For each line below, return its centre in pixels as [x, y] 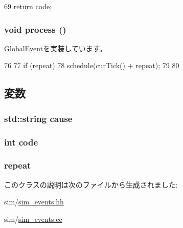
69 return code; [28, 6]
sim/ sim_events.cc [33, 219]
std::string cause [38, 118]
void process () [35, 29]
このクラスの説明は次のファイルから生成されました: [91, 184]
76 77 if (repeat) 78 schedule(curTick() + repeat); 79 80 [92, 65]
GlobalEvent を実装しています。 [55, 48]
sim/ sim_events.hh [34, 202]
